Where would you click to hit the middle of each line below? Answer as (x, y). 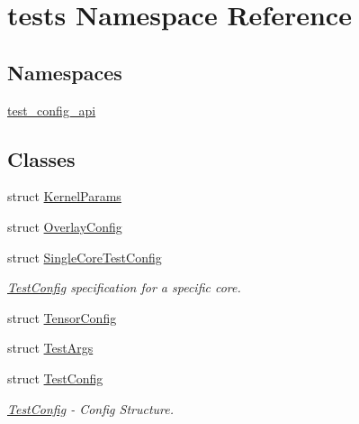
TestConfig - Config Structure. (91, 408)
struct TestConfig (55, 378)
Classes (41, 158)
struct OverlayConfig (65, 226)
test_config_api (52, 110)
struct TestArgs (50, 348)
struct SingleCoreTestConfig (85, 257)
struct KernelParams (64, 196)
